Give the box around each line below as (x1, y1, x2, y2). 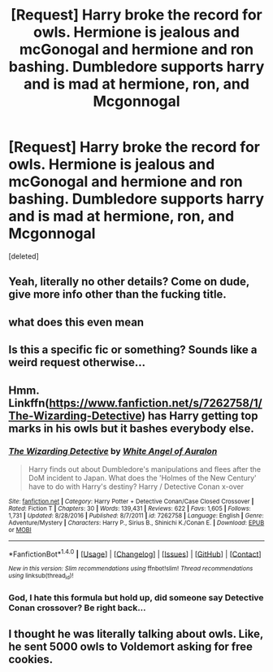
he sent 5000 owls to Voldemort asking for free (8, 640, 253, 654)
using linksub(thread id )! (8, 572, 74, 581)
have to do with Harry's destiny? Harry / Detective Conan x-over (28, 482, 244, 491)
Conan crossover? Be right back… (8, 602, 146, 613)
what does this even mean (8, 315, 145, 329)
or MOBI (8, 526, 32, 534)
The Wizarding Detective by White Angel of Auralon (8, 446, 218, 457)
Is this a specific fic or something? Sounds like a (8, 343, 258, 357)
